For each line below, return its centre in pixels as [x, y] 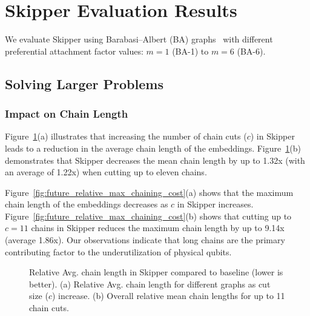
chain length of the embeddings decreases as [87, 204]
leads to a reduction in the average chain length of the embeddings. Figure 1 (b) [153, 148]
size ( [39, 296]
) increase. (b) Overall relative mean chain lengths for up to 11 [169, 296]
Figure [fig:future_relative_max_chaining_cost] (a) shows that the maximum [149, 192]
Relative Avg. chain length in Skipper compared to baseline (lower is [156, 272]
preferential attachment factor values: [74, 51]
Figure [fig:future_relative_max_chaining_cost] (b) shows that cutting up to [148, 216]
